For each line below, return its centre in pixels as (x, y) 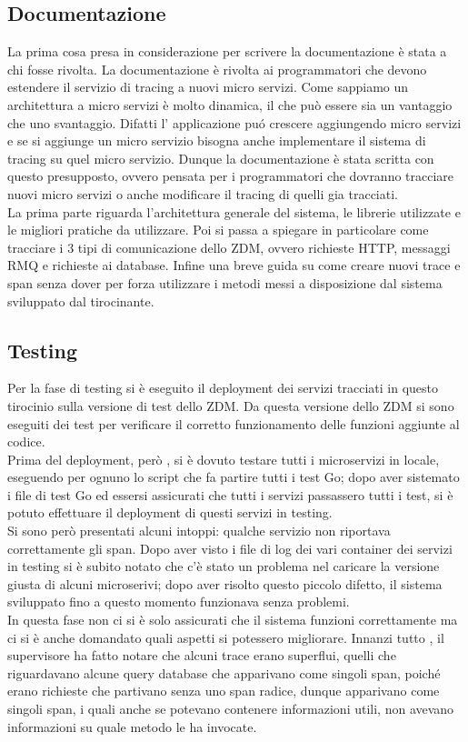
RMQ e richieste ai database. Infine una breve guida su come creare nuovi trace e (234, 265)
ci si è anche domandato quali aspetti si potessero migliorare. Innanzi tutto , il (226, 637)
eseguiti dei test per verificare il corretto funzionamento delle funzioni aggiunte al (234, 423)
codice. (26, 441)
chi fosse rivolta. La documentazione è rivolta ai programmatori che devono (217, 69)
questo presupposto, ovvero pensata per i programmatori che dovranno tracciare (231, 176)
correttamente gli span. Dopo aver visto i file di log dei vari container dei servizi (230, 548)
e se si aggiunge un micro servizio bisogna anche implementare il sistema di (217, 140)
